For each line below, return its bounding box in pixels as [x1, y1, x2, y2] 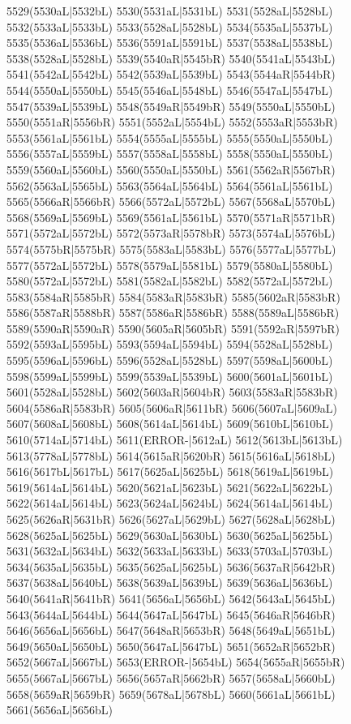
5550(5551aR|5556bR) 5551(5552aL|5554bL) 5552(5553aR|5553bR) [6, 114, 338, 131]
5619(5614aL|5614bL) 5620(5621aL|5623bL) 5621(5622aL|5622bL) [6, 478, 333, 495]
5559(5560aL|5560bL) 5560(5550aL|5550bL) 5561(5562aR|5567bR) [6, 161, 336, 178]
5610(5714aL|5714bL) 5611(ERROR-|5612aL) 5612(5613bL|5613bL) [6, 431, 343, 448]
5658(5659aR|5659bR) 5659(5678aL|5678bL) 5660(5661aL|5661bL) [6, 685, 336, 702]
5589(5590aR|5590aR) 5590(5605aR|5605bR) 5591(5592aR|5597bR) [6, 319, 340, 336]
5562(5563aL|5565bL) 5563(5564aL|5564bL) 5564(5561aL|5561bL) [6, 177, 333, 194]
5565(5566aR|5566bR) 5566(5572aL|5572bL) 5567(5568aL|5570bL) [6, 193, 336, 210]
